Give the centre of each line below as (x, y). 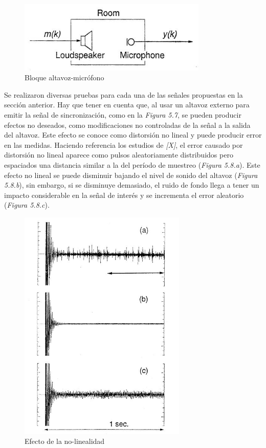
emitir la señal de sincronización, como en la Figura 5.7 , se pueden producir (123, 114)
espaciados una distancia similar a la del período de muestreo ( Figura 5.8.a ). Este (132, 164)
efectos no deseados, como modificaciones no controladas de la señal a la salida (127, 125)
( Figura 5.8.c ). (27, 205)
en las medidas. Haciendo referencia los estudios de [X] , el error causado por (124, 144)
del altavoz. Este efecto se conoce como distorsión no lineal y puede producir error (133, 135)
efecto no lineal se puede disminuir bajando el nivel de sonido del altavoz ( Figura (131, 175)
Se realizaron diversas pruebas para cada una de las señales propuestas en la (124, 94)
